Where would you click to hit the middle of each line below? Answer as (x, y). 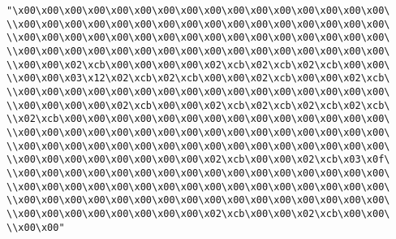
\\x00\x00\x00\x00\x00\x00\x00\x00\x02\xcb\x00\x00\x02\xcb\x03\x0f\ (198, 160)
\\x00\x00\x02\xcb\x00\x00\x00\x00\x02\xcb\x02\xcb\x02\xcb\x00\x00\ (198, 65)
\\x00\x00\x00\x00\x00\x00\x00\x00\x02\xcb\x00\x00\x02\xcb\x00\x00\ (198, 213)
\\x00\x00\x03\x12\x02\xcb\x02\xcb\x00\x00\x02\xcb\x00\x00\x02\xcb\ (198, 78)
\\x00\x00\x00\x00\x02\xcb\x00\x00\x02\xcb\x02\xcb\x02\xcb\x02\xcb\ (198, 105)
